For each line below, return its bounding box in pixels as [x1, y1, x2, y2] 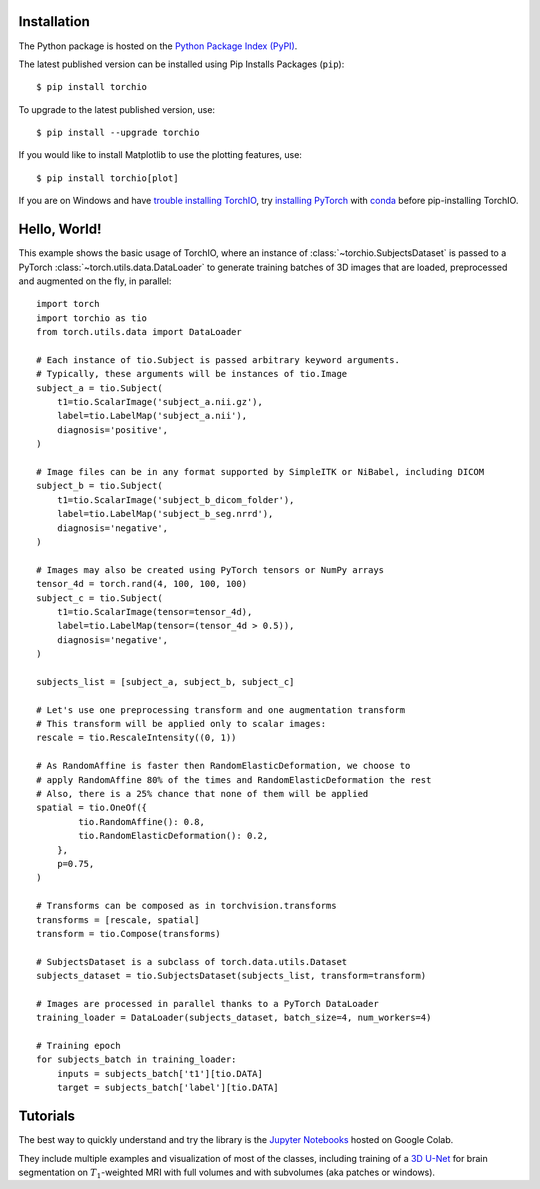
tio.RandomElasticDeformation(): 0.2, [78, 830, 269, 842]
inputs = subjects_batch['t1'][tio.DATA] [56, 1068, 264, 1079]
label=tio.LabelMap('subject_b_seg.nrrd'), [56, 508, 274, 520]
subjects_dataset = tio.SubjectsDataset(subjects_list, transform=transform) [36, 970, 427, 982]
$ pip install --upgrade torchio [36, 127, 200, 139]
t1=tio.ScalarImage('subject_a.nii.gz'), [56, 396, 264, 408]
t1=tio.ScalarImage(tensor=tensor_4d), [56, 606, 253, 617]
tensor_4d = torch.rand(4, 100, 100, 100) [36, 578, 248, 590]
